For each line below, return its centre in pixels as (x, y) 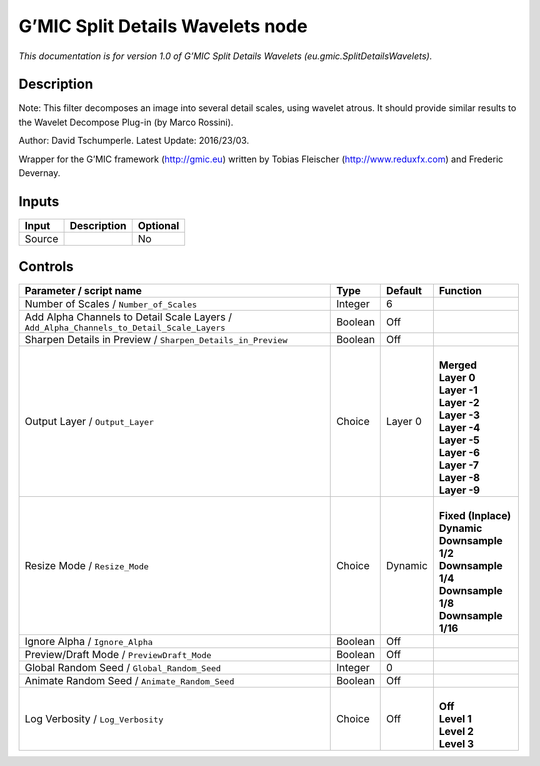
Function (460, 291)
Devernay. (39, 173)
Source (41, 238)
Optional (158, 225)
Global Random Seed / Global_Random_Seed (123, 668)
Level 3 (456, 744)
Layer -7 (459, 465)
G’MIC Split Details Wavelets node (163, 26)
